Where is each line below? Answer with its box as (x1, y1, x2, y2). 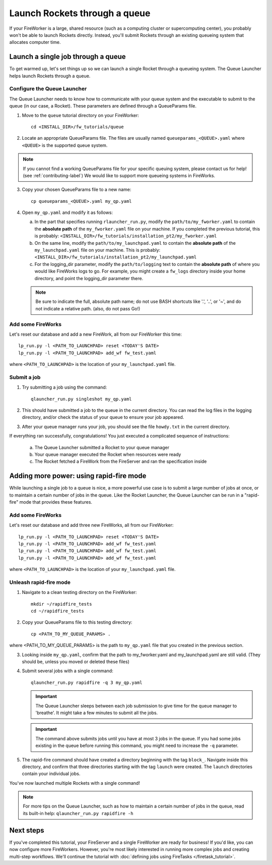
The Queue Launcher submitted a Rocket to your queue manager (34, 444, 170, 450)
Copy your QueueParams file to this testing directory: (22, 619, 132, 625)
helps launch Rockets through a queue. (9, 73, 91, 79)
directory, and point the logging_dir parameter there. (34, 275, 144, 281)
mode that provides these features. (19, 499, 93, 505)
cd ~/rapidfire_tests (31, 608, 84, 614)
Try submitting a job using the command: (22, 384, 107, 391)
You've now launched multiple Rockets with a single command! (9, 780, 141, 786)
